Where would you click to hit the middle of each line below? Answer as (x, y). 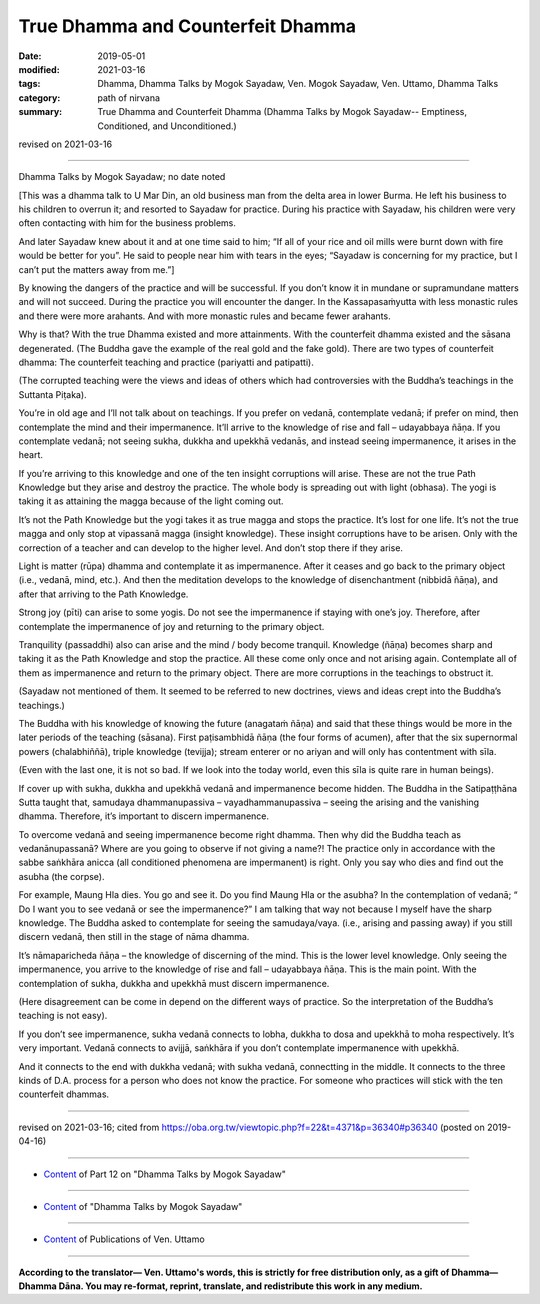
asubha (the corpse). (61, 876)
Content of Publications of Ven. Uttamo (124, 1239)
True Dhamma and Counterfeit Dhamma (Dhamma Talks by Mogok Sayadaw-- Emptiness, (282, 112)
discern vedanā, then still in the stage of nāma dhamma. (134, 937)
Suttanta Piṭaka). (52, 394)
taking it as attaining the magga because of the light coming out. (151, 501)
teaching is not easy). (63, 1016)
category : (39, 97)
